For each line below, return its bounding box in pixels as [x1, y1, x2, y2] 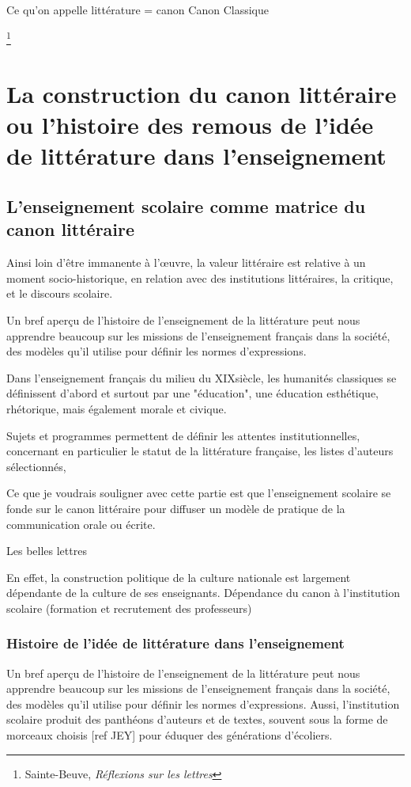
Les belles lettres [6, 542, 87, 559]
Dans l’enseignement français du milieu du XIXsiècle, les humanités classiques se [6, 369, 397, 386]
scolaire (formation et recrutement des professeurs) [6, 599, 252, 616]
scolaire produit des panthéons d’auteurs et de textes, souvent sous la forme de [6, 711, 388, 728]
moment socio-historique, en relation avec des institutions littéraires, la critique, [6, 269, 394, 286]
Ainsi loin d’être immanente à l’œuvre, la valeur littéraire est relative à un [6, 254, 366, 271]
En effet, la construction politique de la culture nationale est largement [6, 568, 351, 585]
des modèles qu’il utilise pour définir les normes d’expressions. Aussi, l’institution [6, 695, 400, 712]
